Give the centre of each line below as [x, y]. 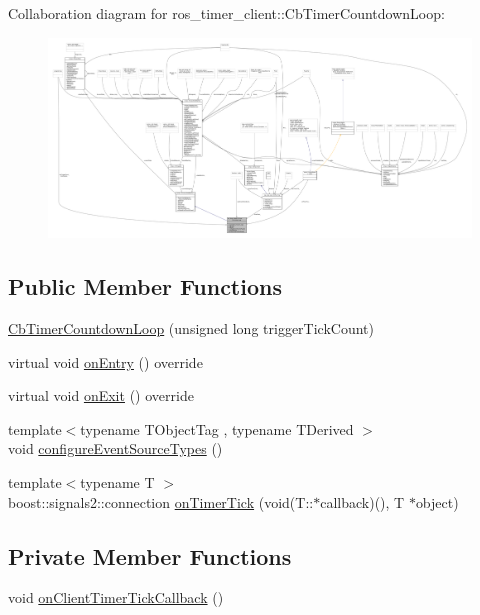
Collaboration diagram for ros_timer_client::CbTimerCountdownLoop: [226, 13]
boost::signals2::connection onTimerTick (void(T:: [161, 501]
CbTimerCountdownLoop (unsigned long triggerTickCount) [191, 327]
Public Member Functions [145, 286]
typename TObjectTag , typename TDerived [217, 428]
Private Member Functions [150, 555]
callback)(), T [362, 501]
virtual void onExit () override [101, 395]
